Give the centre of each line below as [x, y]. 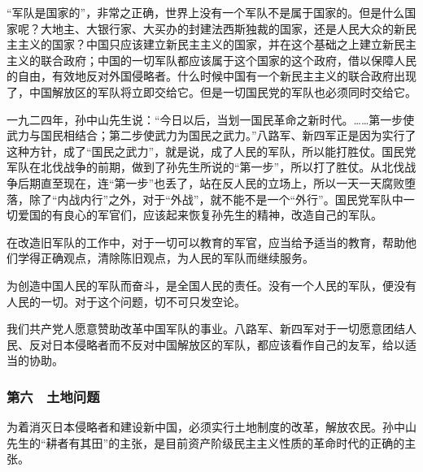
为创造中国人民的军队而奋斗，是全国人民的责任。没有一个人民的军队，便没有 [211, 285]
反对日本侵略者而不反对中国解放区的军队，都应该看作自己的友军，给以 [217, 344]
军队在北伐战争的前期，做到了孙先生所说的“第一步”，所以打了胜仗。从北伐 [206, 167]
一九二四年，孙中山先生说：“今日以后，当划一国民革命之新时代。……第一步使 [211, 119]
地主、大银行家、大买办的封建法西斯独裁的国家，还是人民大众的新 [228, 28]
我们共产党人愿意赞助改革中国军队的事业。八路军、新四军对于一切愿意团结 [206, 329]
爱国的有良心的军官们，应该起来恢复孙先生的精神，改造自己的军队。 [200, 215]
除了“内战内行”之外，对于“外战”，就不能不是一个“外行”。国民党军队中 [216, 199]
